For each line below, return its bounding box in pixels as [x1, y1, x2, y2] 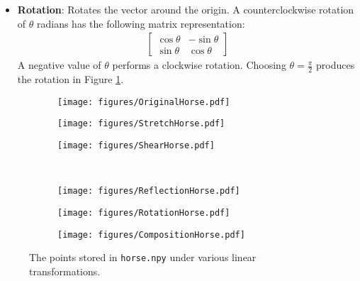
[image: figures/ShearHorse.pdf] [57, 140, 215, 150]
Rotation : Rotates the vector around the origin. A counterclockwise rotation [17, 2, 354, 16]
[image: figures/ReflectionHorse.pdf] [57, 186, 240, 197]
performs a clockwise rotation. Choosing [112, 57, 286, 72]
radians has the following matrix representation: [36, 16, 245, 31]
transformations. [29, 263, 101, 278]
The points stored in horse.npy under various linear [29, 250, 257, 265]
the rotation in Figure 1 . [17, 72, 124, 87]
